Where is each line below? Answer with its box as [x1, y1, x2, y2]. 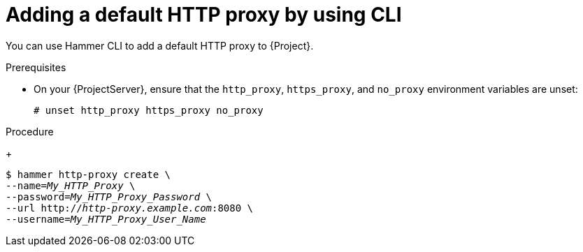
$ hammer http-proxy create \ [6, 168, 171, 180]
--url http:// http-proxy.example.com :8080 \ [6, 202, 254, 214]
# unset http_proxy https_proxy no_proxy [34, 104, 264, 116]
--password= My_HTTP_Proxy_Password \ [6, 191, 213, 202]
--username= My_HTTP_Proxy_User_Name [6, 213, 206, 225]
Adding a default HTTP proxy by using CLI [6, 3, 402, 27]
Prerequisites [6, 61, 66, 73]
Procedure [6, 125, 54, 138]
